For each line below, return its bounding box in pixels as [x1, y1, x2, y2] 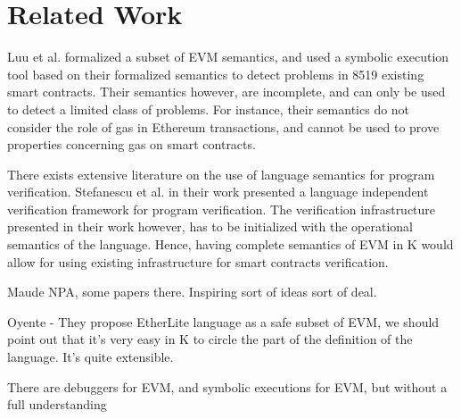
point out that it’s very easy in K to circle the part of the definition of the [7, 330, 413, 348]
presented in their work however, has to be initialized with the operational [7, 217, 413, 236]
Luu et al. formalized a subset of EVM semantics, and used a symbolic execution [7, 47, 449, 66]
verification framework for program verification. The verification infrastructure [7, 199, 436, 218]
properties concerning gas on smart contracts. [7, 135, 256, 154]
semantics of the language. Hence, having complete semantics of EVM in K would [7, 235, 454, 254]
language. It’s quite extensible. [7, 348, 174, 366]
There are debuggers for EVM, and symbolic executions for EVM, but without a [7, 377, 448, 396]
